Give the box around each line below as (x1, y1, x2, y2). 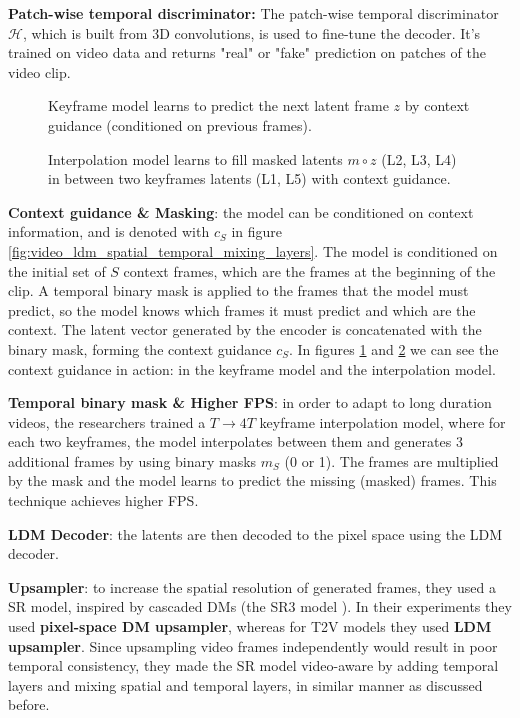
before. (8, 694, 50, 715)
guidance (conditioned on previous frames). (48, 114, 312, 135)
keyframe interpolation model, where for (259, 411, 506, 432)
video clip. (8, 61, 71, 82)
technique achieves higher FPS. (8, 490, 199, 511)
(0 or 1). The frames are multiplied (284, 450, 499, 471)
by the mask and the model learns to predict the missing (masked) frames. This (8, 470, 497, 491)
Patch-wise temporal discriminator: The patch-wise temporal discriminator (8, 3, 499, 23)
